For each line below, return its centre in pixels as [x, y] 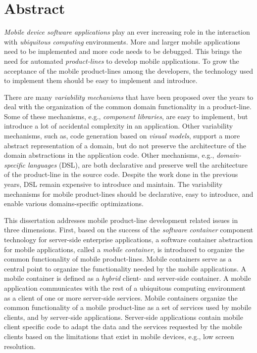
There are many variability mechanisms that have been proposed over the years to [129, 97]
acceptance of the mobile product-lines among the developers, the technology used [129, 70]
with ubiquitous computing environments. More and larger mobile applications [122, 41]
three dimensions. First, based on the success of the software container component [129, 230]
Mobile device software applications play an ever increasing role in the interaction [127, 32]
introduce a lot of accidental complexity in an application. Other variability [119, 126]
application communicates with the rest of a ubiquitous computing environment [125, 287]
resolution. [20, 346]
